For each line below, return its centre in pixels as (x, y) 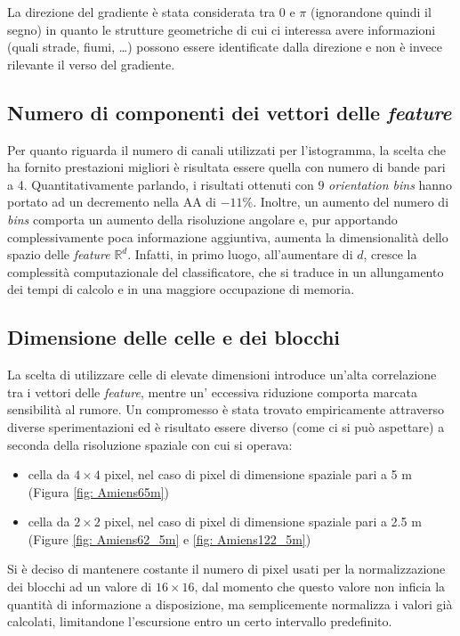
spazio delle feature (59, 254)
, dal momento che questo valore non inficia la (320, 587)
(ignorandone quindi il (371, 12)
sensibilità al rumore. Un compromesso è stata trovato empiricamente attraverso (226, 409)
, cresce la (390, 254)
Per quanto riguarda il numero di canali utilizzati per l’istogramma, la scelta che (226, 149)
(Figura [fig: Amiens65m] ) (99, 491)
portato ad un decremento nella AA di (112, 202)
